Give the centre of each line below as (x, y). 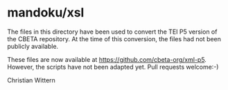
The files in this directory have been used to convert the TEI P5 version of (112, 32)
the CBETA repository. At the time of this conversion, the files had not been (114, 38)
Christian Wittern (31, 80)
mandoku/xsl (46, 13)
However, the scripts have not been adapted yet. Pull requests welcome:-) (113, 67)
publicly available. (33, 46)
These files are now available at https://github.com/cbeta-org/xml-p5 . (107, 59)
